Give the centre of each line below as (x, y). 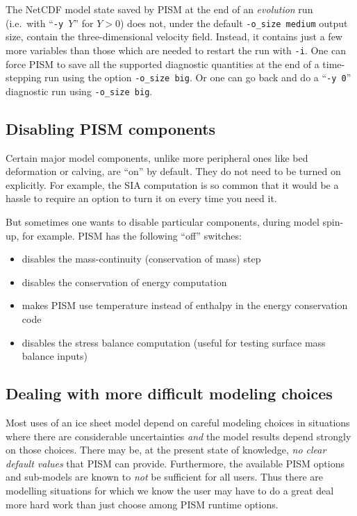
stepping (24, 77)
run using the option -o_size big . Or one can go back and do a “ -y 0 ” (198, 77)
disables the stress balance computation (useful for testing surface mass (174, 342)
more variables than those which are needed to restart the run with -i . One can (176, 50)
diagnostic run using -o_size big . (79, 91)
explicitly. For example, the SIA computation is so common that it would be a (172, 184)
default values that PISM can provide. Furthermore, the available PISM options (175, 463)
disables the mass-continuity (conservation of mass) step (141, 259)
